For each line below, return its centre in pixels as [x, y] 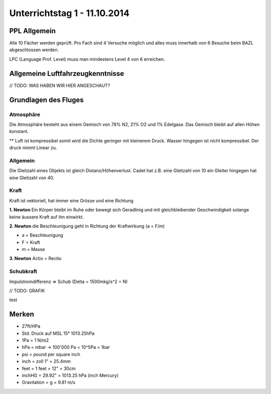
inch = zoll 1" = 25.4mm [46, 361]
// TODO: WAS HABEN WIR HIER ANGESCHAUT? [60, 85]
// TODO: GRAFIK [27, 291]
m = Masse [33, 249]
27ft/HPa [31, 326]
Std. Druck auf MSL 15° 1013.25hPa [58, 333]
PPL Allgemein [33, 31]
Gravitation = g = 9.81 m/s [48, 382]
